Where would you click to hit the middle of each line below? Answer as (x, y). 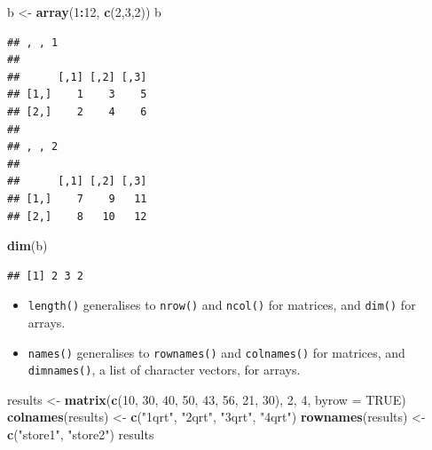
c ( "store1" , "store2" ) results (81, 434)
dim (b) (27, 245)
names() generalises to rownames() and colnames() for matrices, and (216, 352)
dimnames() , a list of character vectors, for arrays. (164, 370)
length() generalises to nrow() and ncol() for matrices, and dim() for (222, 305)
